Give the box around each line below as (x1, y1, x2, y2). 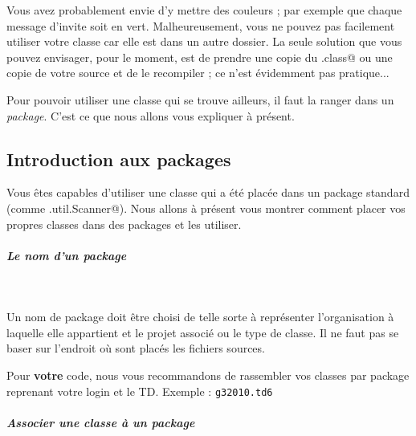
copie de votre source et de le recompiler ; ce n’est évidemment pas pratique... (6, 64, 389, 81)
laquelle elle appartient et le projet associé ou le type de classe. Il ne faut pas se (6, 324, 399, 340)
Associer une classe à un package (6, 414, 195, 430)
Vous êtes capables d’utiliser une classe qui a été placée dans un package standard (6, 184, 410, 201)
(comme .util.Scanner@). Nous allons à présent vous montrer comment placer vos (6, 199, 406, 216)
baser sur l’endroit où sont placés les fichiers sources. (6, 340, 265, 357)
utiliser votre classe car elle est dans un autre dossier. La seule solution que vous (6, 33, 402, 50)
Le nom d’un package (6, 247, 127, 263)
